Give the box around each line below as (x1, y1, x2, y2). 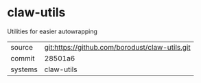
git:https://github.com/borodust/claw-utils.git (44, 42, 191, 52)
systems (10, 65, 38, 74)
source (10, 42, 33, 52)
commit (10, 53, 35, 63)
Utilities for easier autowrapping (7, 27, 98, 35)
